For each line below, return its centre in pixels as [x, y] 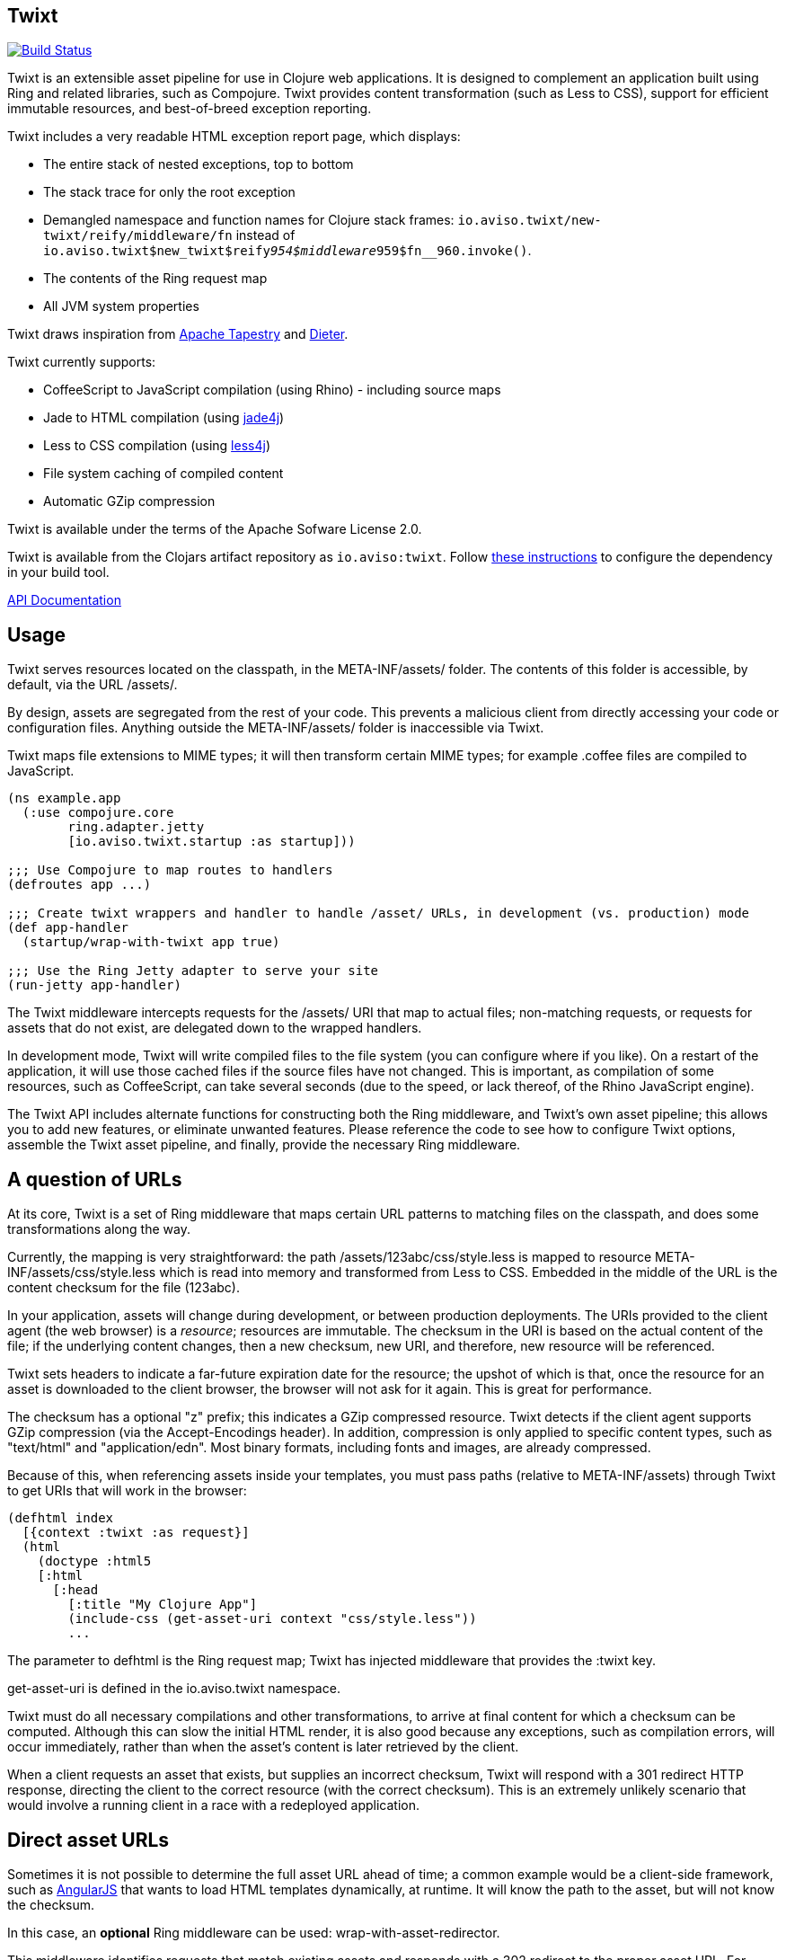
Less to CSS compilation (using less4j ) [157, 446]
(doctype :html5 [94, 1561]
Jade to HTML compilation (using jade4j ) [164, 418]
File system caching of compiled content [163, 474]
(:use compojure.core [98, 813]
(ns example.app [64, 798]
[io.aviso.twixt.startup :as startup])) [212, 842]
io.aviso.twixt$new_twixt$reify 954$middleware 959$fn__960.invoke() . [287, 251]
